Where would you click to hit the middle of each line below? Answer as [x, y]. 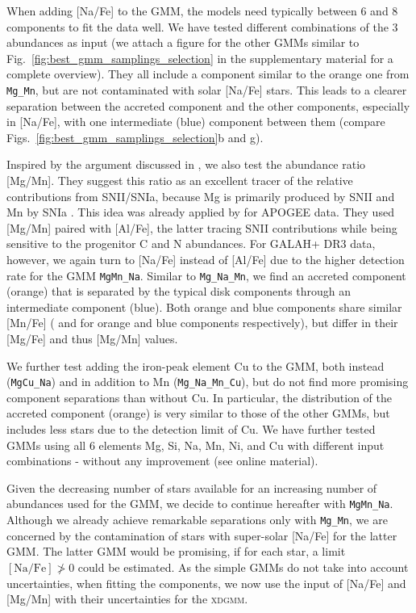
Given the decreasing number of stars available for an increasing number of [192, 487]
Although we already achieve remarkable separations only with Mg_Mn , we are [197, 520]
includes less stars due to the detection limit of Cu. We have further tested [191, 429]
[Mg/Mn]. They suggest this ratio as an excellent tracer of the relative [180, 180]
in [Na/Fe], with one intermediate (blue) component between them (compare [196, 122]
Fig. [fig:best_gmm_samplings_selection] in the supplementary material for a [200, 58]
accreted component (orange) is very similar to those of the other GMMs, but [198, 413]
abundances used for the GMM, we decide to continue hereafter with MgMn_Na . [200, 504]
